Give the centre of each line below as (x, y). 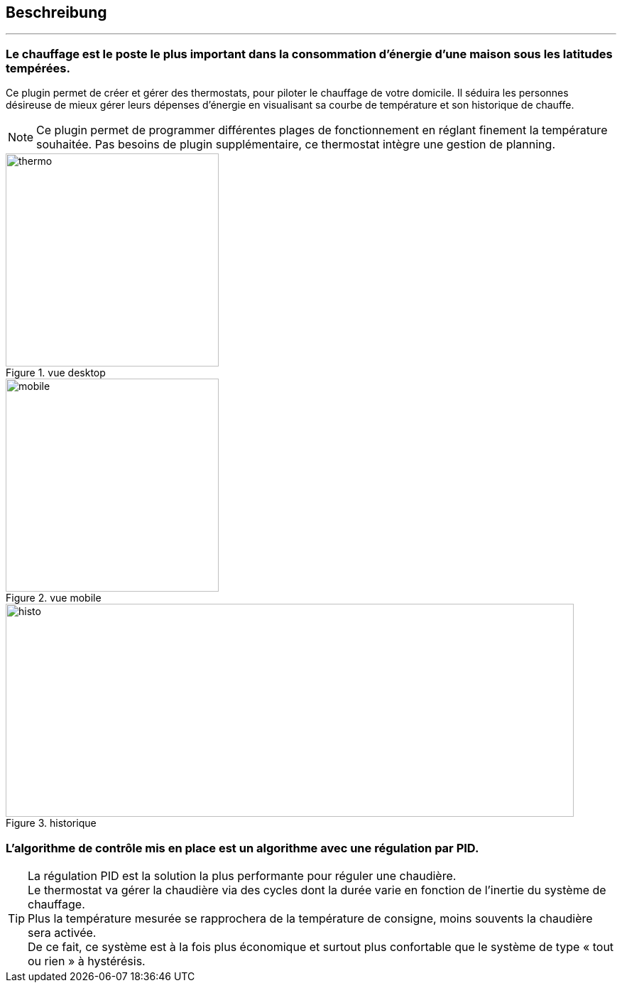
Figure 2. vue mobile (54, 598)
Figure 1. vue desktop (56, 373)
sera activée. (62, 932)
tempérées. (38, 68)
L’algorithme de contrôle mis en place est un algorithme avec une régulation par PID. (242, 848)
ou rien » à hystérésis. (87, 961)
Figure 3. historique (51, 823)
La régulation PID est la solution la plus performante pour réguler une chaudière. (242, 875)
